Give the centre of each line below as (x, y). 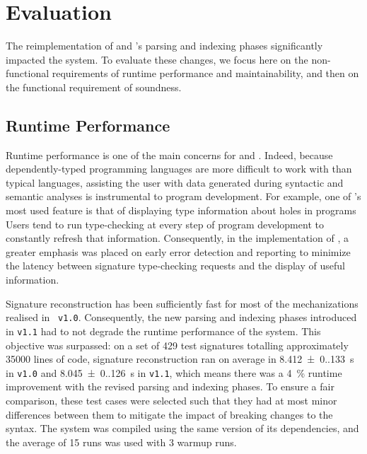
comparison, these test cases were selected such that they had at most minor (171, 400)
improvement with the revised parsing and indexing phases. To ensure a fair (170, 386)
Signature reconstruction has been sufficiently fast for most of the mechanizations (182, 303)
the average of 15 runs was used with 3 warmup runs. (121, 442)
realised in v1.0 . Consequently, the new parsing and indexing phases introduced (181, 317)
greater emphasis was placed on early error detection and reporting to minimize (178, 251)
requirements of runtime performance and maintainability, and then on (205, 73)
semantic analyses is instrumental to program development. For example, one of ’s (183, 196)
